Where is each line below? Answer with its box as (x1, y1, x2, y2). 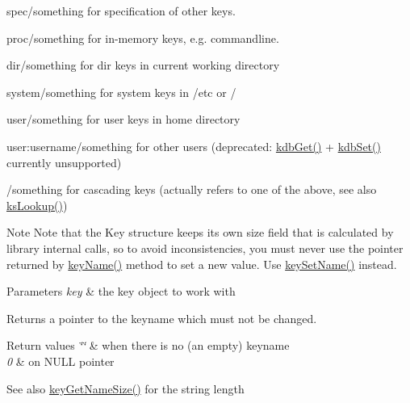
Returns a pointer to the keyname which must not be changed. (6, 309, 317, 326)
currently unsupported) (6, 153, 122, 170)
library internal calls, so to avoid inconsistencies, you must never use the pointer (6, 239, 404, 256)
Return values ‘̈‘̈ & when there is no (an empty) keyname (6, 337, 290, 354)
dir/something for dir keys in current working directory (6, 57, 280, 73)
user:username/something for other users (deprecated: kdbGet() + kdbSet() (6, 137, 381, 154)
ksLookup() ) (6, 196, 68, 213)
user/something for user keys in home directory (6, 111, 241, 128)
